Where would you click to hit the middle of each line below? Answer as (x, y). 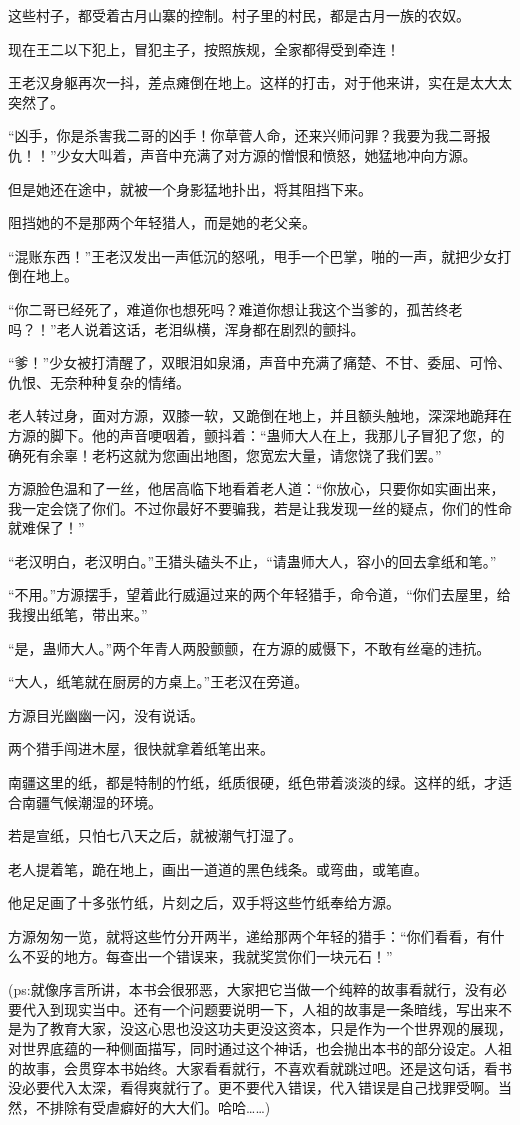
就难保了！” (46, 527)
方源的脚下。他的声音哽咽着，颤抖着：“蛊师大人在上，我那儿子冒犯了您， (249, 434)
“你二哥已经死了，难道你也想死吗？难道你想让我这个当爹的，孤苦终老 (235, 308)
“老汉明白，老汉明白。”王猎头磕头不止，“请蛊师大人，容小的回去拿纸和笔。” (252, 560)
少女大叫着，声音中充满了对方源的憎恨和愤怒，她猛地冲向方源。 (266, 154)
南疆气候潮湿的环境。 (91, 801)
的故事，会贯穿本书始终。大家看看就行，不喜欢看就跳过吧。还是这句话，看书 (260, 1067)
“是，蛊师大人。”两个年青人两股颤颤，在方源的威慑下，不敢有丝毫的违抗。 (249, 647)
